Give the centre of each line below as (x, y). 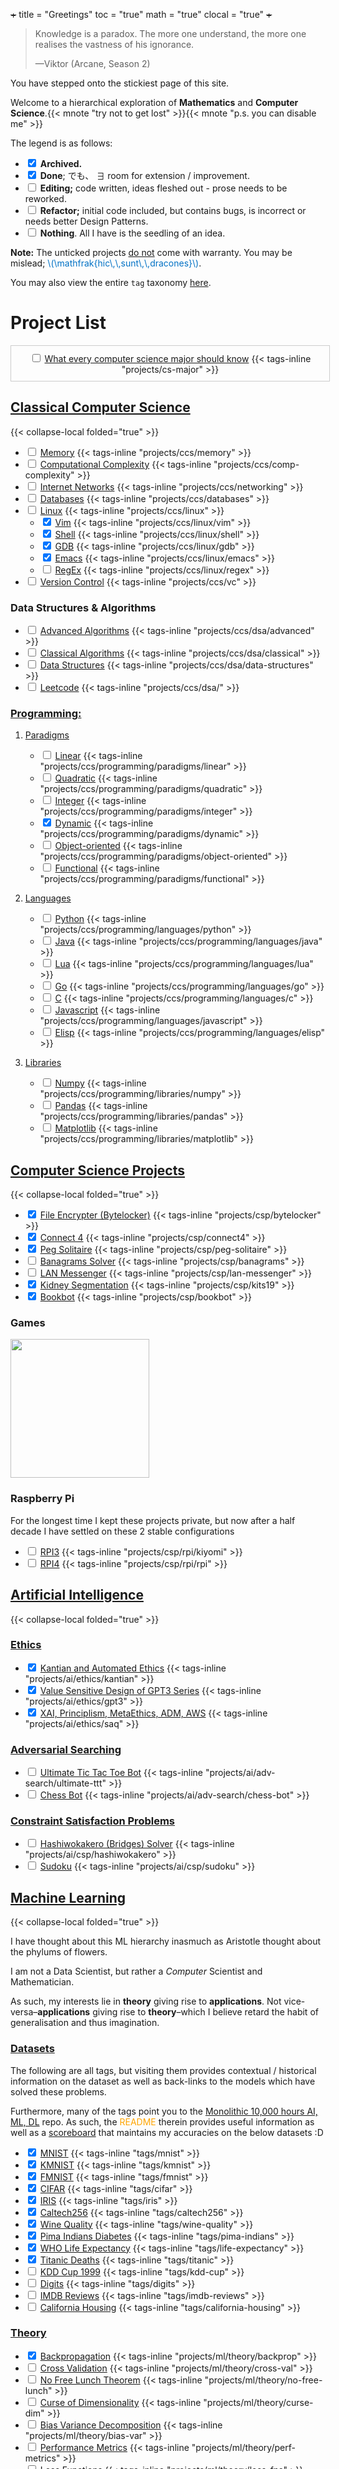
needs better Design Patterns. (86, 221)
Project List (58, 323)
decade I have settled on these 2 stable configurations (122, 1531)
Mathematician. (42, 1982)
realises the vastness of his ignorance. (114, 44)
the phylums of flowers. (59, 1952)
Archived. (61, 163)
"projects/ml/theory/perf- (243, 2447)
